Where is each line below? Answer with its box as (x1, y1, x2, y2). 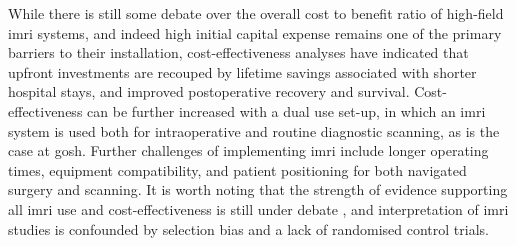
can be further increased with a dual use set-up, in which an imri (87, 100, 486, 121)
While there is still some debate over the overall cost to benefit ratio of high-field (8, 3, 504, 23)
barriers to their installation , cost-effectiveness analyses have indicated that (8, 42, 469, 63)
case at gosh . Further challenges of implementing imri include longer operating (8, 140, 489, 161)
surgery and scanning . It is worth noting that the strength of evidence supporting (8, 179, 508, 200)
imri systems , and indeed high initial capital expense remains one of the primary (8, 22, 502, 43)
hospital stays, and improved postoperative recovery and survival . (8, 81, 410, 102)
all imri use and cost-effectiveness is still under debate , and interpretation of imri (8, 198, 509, 219)
